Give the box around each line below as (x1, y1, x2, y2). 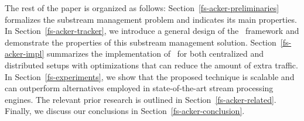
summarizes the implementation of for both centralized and (46, 47, 264, 60)
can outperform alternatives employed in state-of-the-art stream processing (5, 82, 274, 94)
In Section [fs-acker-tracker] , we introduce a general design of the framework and (5, 25, 299, 37)
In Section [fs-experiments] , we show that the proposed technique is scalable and (5, 70, 295, 82)
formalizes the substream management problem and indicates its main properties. (5, 13, 297, 25)
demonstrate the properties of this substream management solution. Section (5, 36, 276, 48)
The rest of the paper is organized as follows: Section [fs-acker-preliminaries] (5, 2, 279, 13)
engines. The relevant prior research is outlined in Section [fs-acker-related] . (5, 93, 276, 105)
